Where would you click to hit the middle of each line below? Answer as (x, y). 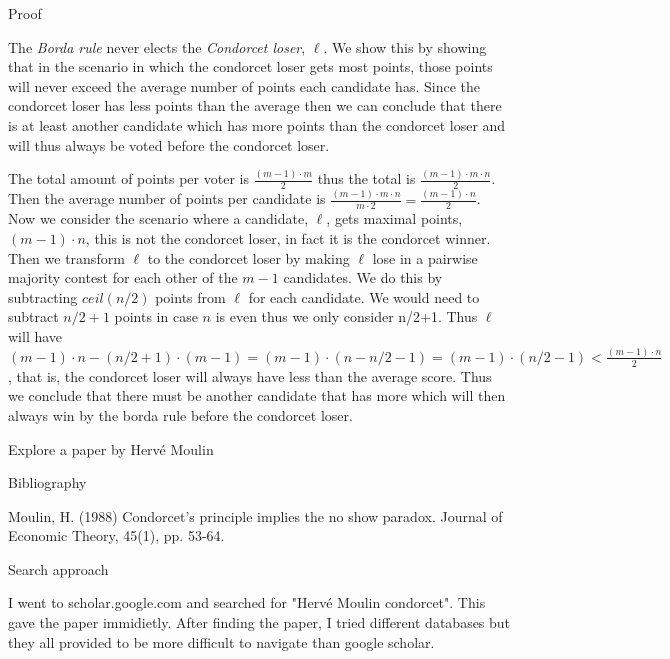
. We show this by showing (405, 46)
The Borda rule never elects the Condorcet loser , (157, 46)
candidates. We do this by (363, 277)
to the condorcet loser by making (248, 257)
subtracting (43, 296)
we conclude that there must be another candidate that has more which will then (257, 395)
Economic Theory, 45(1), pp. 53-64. (116, 535)
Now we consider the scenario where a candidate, (158, 218)
